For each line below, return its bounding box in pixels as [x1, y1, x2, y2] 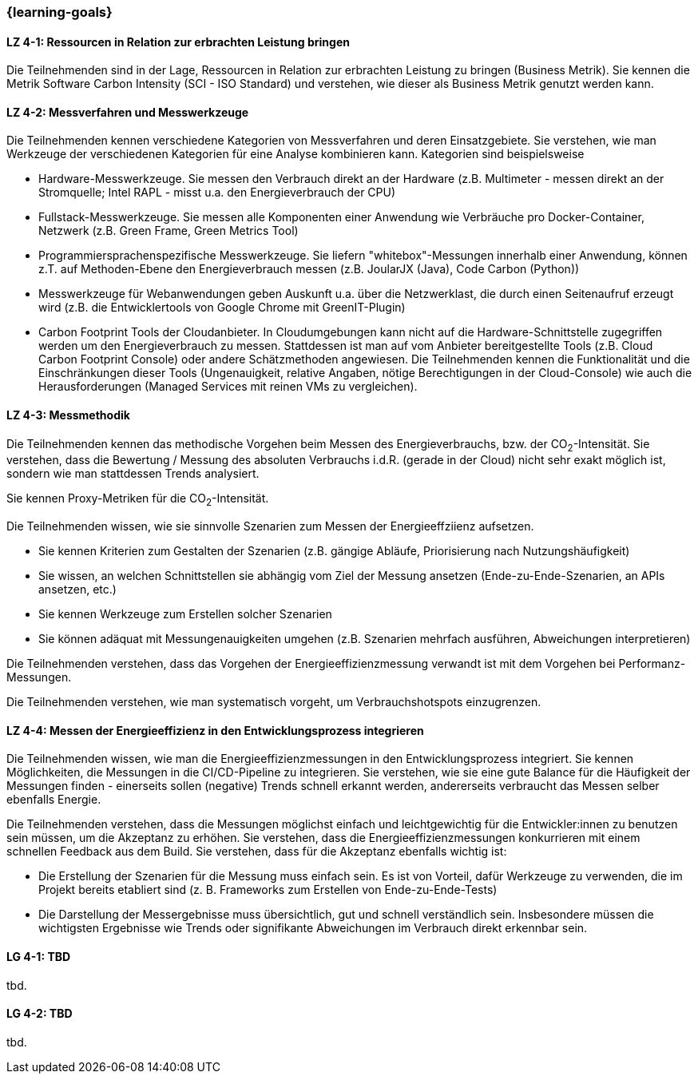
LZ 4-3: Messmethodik [6, 408, 130, 423]
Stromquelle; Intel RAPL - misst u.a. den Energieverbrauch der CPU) [38, 185, 396, 200]
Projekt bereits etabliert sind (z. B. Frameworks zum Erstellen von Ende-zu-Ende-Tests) [38, 883, 498, 897]
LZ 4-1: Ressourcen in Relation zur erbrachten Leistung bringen [6, 34, 350, 49]
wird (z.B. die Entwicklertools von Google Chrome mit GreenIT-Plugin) [38, 300, 406, 315]
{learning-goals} [6, 4, 113, 20]
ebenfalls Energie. [6, 792, 101, 807]
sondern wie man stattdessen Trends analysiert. [6, 467, 260, 481]
